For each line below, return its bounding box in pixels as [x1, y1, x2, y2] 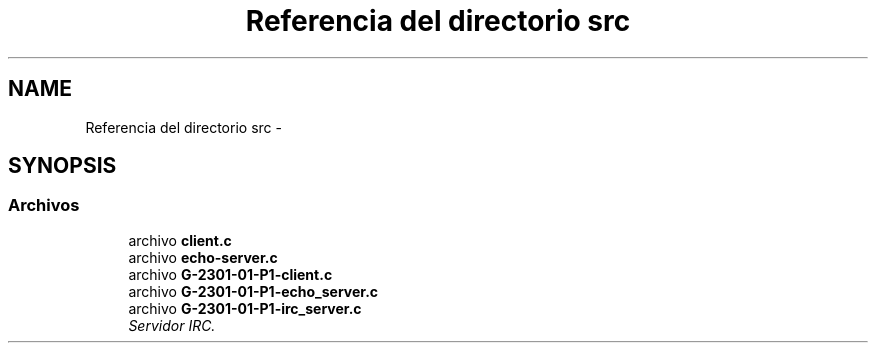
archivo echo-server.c [128, 248, 278, 266]
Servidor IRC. [128, 316, 216, 334]
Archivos [8, 195, 80, 216]
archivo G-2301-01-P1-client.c [128, 265, 333, 283]
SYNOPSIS [8, 153, 117, 179]
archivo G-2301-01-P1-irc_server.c [128, 299, 362, 317]
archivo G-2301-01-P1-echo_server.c [128, 282, 379, 300]
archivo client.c [128, 231, 232, 249]
